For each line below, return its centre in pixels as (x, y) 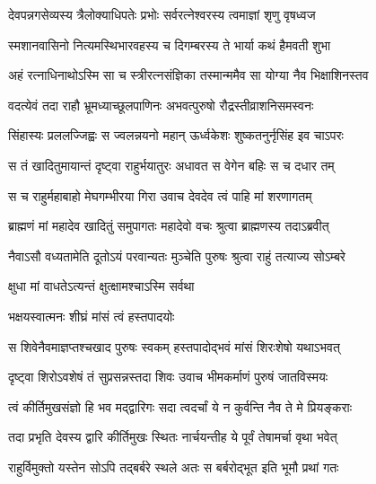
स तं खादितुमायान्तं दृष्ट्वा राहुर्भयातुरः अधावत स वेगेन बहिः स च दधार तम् (171, 165)
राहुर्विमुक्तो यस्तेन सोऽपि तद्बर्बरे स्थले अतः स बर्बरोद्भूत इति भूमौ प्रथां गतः (174, 466)
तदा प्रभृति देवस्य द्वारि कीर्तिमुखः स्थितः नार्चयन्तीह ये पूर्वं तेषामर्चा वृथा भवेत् (173, 437)
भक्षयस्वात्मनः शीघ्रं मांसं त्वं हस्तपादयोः (92, 316)
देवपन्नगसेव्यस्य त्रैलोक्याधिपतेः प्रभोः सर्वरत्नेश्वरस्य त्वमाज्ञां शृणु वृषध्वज (162, 14)
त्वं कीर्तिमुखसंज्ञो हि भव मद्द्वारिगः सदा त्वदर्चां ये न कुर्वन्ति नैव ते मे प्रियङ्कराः (180, 406)
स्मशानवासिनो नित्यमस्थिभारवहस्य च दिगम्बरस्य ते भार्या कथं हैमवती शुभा (170, 44)
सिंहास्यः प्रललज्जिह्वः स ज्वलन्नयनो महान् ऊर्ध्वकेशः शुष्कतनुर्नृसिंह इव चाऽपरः (176, 135)
